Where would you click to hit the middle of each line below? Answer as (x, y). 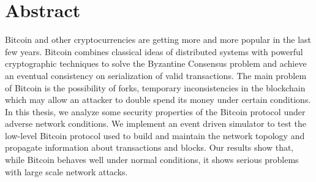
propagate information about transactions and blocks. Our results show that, (149, 147)
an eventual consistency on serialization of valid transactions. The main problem (156, 75)
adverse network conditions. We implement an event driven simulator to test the (156, 123)
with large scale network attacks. (66, 171)
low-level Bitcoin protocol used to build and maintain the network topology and (155, 135)
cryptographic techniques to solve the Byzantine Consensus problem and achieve (156, 63)
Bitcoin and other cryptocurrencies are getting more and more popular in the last (158, 40)
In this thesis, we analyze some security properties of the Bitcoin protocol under (155, 111)
